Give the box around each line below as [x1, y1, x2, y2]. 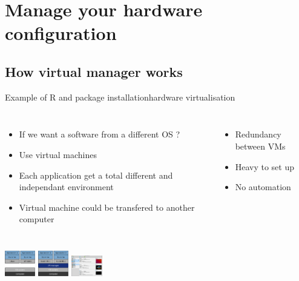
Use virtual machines [19, 148, 97, 160]
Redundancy [235, 128, 281, 140]
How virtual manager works [5, 62, 183, 81]
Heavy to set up [235, 160, 294, 173]
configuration [5, 21, 117, 45]
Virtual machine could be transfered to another [19, 200, 195, 213]
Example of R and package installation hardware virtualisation [5, 90, 235, 103]
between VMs [235, 139, 286, 152]
